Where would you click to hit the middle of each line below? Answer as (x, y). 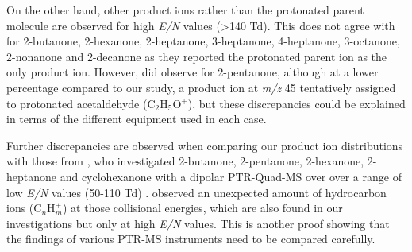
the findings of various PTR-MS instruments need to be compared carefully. (191, 239)
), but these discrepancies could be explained (296, 103)
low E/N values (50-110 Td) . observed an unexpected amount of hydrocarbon (196, 192)
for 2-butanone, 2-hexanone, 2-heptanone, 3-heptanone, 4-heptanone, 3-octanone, (203, 41)
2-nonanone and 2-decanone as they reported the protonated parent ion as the (197, 56)
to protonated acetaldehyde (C (81, 103)
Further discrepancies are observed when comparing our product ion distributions (205, 145)
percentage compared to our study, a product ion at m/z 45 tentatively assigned (201, 87)
